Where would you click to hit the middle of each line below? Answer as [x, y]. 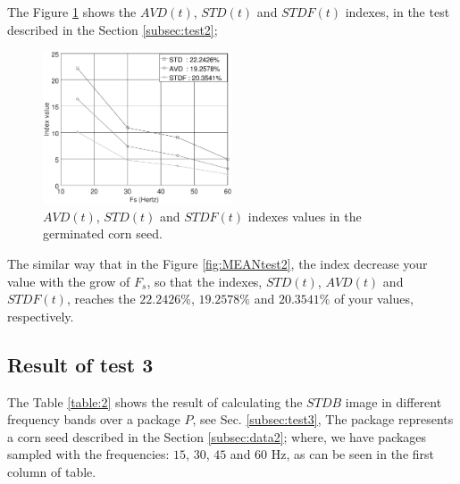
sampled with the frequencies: [88, 454]
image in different [393, 401]
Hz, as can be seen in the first [353, 454]
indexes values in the [305, 216]
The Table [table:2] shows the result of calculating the [155, 401]
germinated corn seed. [103, 234]
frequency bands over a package [94, 419]
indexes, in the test [397, 12]
